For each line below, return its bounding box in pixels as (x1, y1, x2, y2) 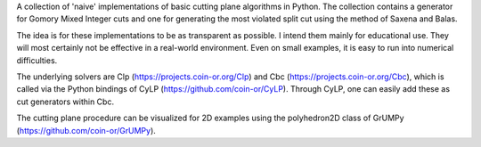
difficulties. (16, 54, 58, 66)
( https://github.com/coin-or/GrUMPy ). (16, 125, 156, 135)
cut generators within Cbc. (16, 96, 115, 107)
